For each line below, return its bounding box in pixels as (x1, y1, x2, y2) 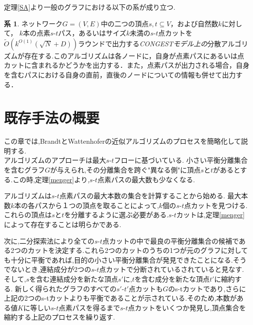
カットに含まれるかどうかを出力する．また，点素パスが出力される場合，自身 (4, 60, 250, 70)
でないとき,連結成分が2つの (4, 264, 91, 274)
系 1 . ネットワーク (4, 18, 62, 28)
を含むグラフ (4, 165, 45, 175)
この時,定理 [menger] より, (12, 174, 90, 184)
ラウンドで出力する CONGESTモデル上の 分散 (78, 38, 221, 48)
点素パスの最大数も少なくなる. (97, 174, 195, 184)
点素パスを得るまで (58, 302, 120, 312)
